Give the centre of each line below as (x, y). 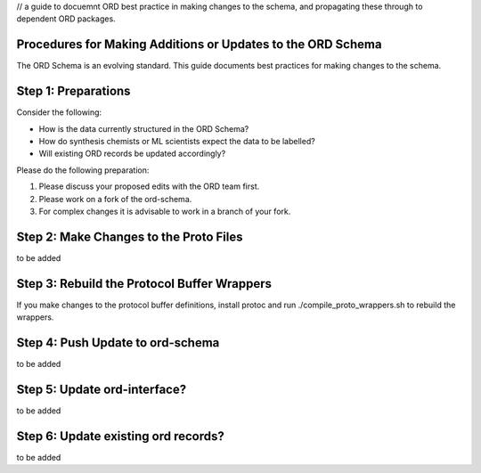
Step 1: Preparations (73, 91)
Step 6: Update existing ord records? (120, 436)
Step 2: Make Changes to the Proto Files (130, 236)
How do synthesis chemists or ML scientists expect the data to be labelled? (177, 141)
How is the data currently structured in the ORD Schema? (144, 128)
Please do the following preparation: (83, 170)
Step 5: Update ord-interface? (102, 389)
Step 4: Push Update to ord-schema (118, 343)
